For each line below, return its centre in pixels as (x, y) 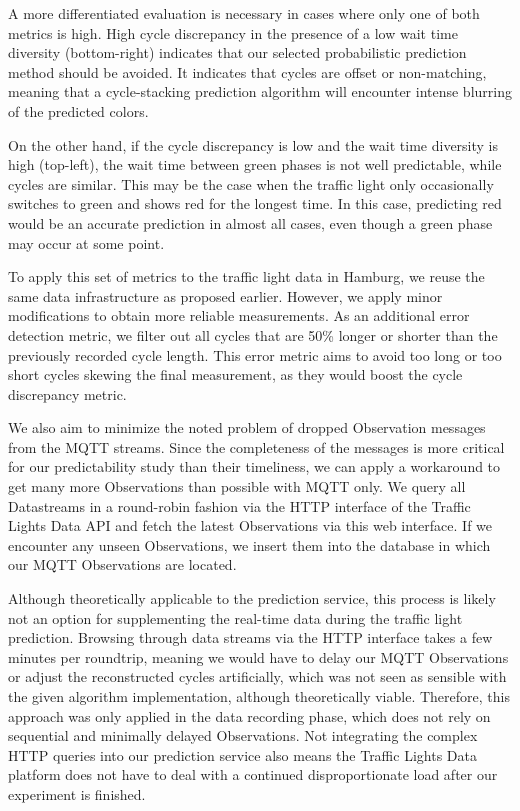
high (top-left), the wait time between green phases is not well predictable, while (255, 164)
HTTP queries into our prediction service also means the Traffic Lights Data (242, 754)
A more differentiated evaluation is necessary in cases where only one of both (244, 13)
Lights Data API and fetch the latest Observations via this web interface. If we (250, 525)
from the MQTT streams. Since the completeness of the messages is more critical (256, 446)
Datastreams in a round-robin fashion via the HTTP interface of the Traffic (239, 505)
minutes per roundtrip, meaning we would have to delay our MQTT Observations (258, 656)
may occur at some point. (86, 242)
